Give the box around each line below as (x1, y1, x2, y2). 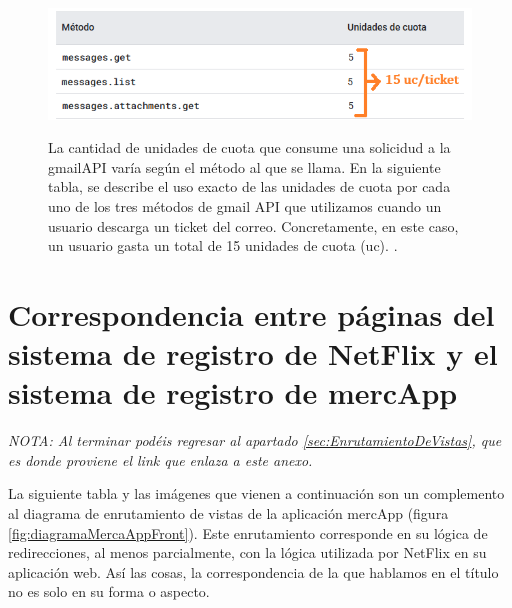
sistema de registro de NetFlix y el (8, 333, 498, 374)
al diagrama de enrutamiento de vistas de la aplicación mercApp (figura (8, 503, 449, 524)
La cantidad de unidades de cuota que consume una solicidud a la (48, 137, 451, 158)
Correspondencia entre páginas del (8, 293, 495, 334)
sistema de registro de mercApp (8, 372, 458, 413)
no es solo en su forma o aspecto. (8, 581, 210, 602)
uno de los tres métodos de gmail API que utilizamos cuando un (48, 195, 442, 216)
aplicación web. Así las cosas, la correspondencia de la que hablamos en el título (8, 561, 499, 582)
